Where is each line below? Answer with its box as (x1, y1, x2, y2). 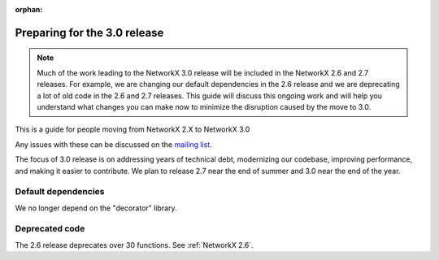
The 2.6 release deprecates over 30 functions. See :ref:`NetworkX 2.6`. (15, 240, 254, 249)
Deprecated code (15, 223, 85, 235)
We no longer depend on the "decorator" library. (15, 203, 178, 213)
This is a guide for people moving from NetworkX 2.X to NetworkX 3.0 (15, 124, 250, 134)
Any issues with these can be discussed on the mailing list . (15, 139, 213, 149)
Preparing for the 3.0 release (15, 25, 164, 40)
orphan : (15, 5, 43, 14)
